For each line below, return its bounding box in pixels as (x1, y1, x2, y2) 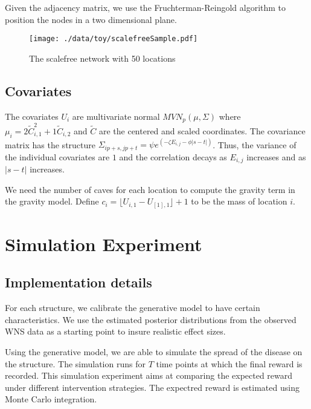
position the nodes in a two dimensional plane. (5, 13, 177, 25)
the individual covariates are (5, 150, 110, 163)
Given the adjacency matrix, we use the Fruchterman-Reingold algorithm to (5, 1, 286, 13)
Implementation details (5, 273, 152, 292)
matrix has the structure (5, 138, 95, 151)
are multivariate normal (72, 110, 160, 122)
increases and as (246, 150, 306, 163)
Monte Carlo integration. (5, 393, 97, 405)
